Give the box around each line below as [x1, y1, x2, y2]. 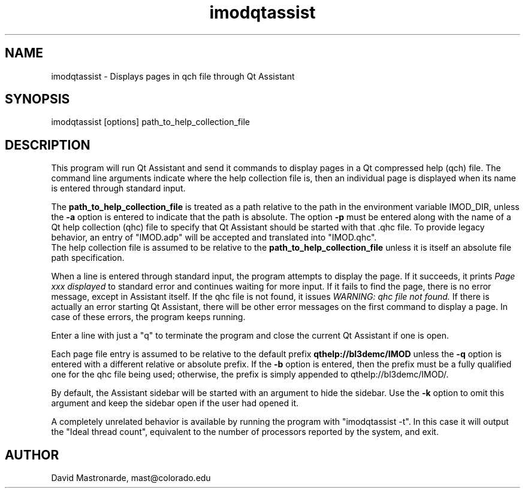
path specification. [51, 252, 125, 263]
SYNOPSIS [5, 92, 70, 107]
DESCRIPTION [5, 137, 90, 153]
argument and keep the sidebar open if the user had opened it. [51, 398, 299, 409]
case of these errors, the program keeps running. [51, 312, 246, 322]
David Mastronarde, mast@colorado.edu [51, 473, 211, 483]
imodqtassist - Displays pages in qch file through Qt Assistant [51, 71, 295, 81]
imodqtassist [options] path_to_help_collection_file [51, 117, 250, 127]
